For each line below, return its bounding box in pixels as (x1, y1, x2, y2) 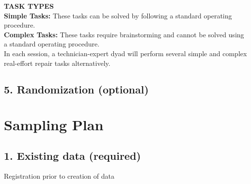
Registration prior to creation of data (4, 170, 114, 181)
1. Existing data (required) (4, 148, 141, 163)
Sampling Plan (4, 115, 104, 135)
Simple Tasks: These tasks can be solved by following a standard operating (4, 10, 232, 20)
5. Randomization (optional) (4, 81, 149, 96)
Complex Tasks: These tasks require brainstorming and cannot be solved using (4, 29, 244, 39)
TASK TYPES (4, 1, 54, 11)
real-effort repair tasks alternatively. (4, 58, 110, 68)
